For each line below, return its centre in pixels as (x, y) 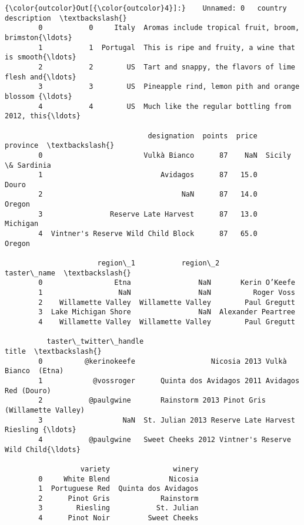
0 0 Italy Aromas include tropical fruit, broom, (169, 28)
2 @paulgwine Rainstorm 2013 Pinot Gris (152, 401)
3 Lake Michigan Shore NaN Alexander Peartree (167, 312)
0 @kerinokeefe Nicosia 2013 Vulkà (163, 361)
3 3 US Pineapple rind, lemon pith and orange (169, 87)
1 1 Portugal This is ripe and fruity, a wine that (167, 47)
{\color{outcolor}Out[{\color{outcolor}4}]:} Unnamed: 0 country (146, 8)
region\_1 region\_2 (158, 263)
